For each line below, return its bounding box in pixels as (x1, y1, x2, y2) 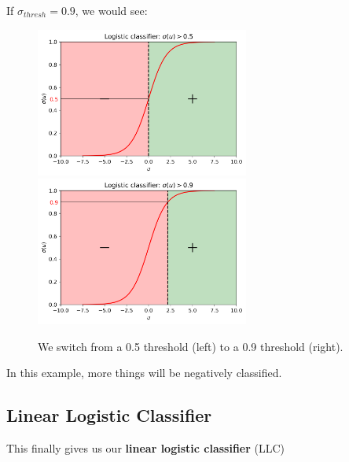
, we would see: (75, 2, 148, 18)
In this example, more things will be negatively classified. (6, 364, 282, 381)
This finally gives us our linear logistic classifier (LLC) (6, 440, 285, 456)
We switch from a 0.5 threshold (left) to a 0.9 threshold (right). (38, 338, 343, 354)
